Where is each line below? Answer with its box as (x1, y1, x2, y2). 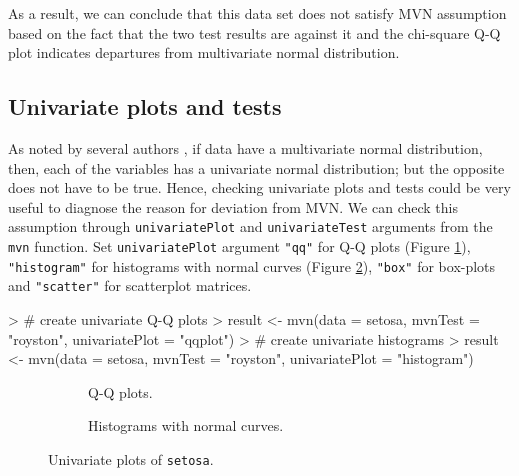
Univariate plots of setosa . (48, 448, 214, 469)
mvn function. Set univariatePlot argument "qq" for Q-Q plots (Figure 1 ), (8, 236, 471, 257)
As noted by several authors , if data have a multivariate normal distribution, (8, 137, 483, 158)
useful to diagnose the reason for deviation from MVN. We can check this (8, 196, 458, 217)
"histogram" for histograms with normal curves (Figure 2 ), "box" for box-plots (8, 255, 496, 276)
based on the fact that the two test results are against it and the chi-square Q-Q (8, 22, 501, 43)
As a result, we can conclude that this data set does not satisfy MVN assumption (8, 3, 507, 23)
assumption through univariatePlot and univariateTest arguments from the (8, 216, 493, 237)
